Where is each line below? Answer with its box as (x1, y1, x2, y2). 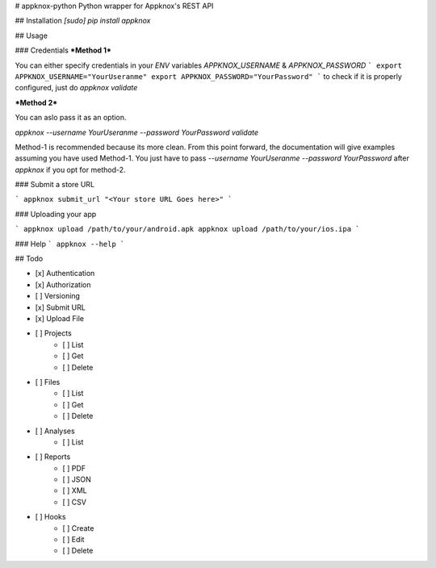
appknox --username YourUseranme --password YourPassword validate (15, 127, 258, 137)
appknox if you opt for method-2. (15, 165, 126, 174)
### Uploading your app (15, 209, 97, 219)
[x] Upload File (35, 313, 85, 323)
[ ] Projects (35, 328, 72, 338)
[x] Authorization (35, 279, 92, 290)
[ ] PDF (62, 463, 86, 473)
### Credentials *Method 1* (15, 45, 112, 56)
